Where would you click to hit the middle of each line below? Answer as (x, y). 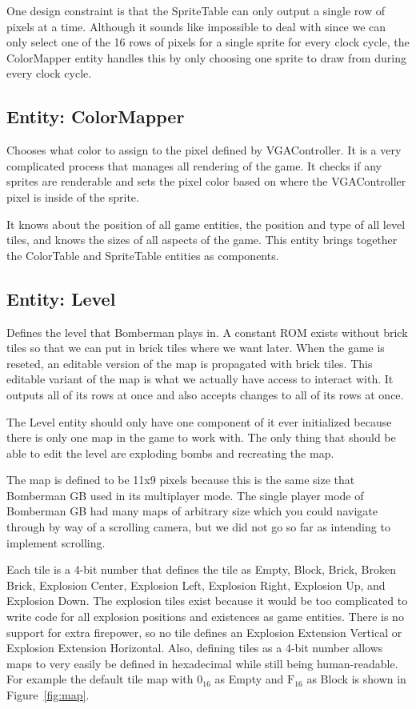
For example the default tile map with (100, 679)
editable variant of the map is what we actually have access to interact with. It (200, 379)
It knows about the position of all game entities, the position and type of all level (206, 224)
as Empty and (249, 679)
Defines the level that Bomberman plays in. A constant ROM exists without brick (207, 332)
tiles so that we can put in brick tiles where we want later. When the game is (196, 348)
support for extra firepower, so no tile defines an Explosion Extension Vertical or (204, 632)
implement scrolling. (56, 542)
